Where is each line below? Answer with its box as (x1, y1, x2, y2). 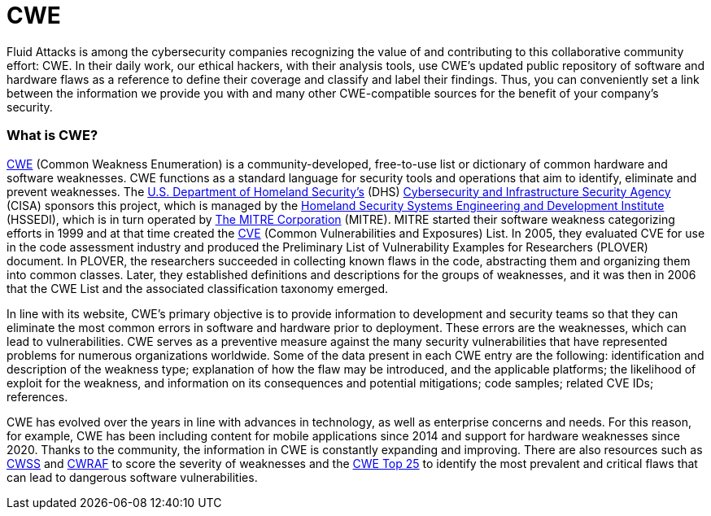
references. (7, 389, 68, 404)
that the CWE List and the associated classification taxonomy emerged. (7, 281, 389, 295)
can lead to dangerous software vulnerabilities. (7, 470, 258, 484)
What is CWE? (7, 127, 98, 144)
